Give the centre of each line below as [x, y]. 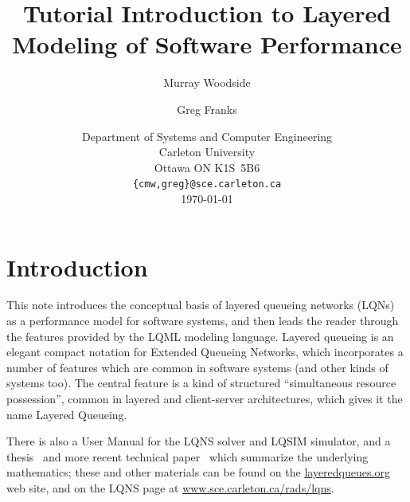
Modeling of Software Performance [207, 44]
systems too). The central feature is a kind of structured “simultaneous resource [201, 383]
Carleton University [207, 152]
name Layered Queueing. [67, 414]
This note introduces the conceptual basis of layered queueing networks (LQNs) [201, 305]
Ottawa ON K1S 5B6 [207, 167]
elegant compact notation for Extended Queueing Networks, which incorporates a [205, 352]
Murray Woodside [207, 82]
